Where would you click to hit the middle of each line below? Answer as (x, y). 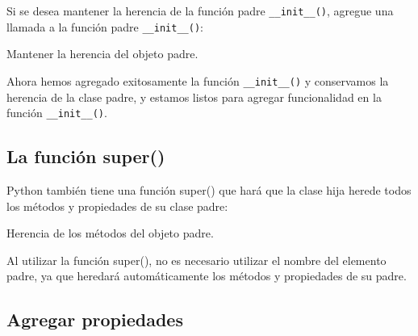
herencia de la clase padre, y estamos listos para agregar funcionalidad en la (194, 97)
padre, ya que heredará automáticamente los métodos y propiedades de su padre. (207, 276)
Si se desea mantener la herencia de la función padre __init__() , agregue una (200, 10)
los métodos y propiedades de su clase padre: (117, 206)
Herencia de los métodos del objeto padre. (110, 233)
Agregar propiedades (95, 319)
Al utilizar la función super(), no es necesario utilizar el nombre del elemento (196, 260)
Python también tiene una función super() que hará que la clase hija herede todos (209, 190)
